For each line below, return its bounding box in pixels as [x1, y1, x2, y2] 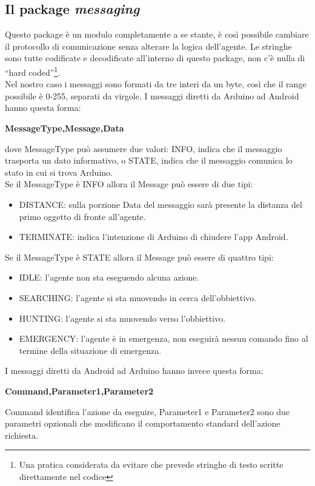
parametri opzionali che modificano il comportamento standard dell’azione [5, 417, 280, 430]
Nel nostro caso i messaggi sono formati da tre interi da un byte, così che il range [5, 78, 307, 90]
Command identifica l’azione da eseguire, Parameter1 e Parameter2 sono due [5, 405, 290, 418]
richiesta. [5, 428, 38, 441]
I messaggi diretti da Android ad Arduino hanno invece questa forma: [5, 364, 264, 377]
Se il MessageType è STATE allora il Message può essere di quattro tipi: [5, 250, 274, 263]
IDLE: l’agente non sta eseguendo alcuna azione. [19, 271, 199, 284]
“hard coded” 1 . [5, 64, 61, 78]
